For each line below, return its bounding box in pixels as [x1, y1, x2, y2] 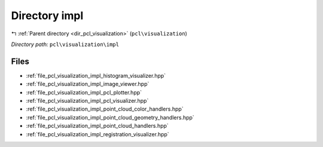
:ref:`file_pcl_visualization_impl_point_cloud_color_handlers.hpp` [26, 105, 184, 113]
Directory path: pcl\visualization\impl [11, 41, 120, 48]
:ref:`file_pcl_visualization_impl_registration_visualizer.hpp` [26, 130, 170, 137]
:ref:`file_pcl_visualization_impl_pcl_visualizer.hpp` [26, 97, 149, 105]
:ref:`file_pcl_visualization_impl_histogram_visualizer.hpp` [26, 72, 166, 79]
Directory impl [11, 9, 84, 22]
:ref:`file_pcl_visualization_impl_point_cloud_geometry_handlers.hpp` [26, 114, 194, 121]
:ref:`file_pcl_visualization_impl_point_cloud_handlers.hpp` [26, 122, 169, 130]
